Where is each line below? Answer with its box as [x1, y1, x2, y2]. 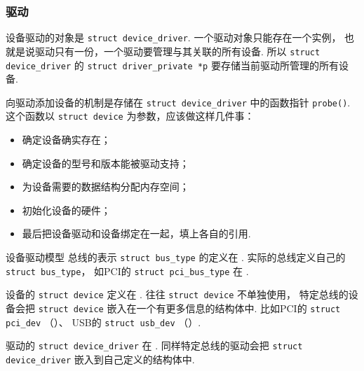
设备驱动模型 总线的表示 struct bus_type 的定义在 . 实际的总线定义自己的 [6, 250, 346, 265]
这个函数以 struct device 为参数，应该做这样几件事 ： [6, 108, 255, 123]
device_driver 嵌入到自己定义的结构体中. [6, 352, 195, 366]
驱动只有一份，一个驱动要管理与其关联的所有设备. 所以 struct [34, 43, 321, 58]
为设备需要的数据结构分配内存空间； [22, 179, 189, 194]
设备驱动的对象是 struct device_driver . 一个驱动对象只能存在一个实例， [6, 30, 342, 45]
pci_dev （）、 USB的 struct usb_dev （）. [6, 314, 201, 329]
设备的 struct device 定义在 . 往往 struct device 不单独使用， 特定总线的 [6, 287, 349, 302]
